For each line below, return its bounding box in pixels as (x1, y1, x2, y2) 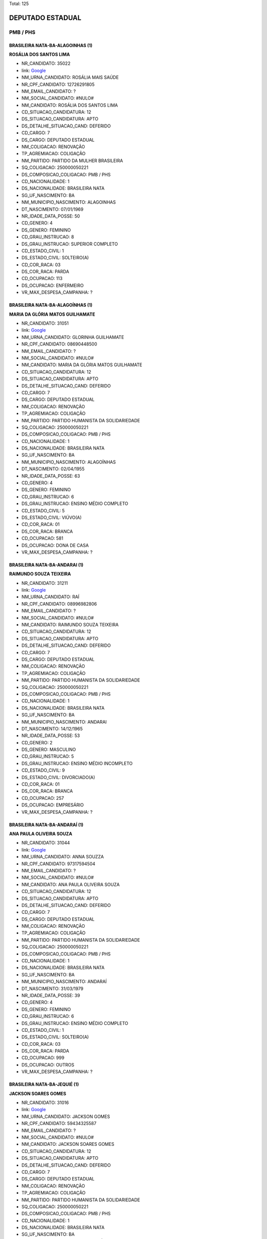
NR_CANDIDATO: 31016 (21, 1100, 69, 1106)
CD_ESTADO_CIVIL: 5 (21, 507, 65, 513)
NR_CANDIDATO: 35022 (21, 60, 71, 66)
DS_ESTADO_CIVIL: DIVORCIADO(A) (21, 774, 95, 780)
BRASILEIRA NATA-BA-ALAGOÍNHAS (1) (9, 302, 92, 308)
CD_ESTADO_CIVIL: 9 (21, 767, 65, 773)
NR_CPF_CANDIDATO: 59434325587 (21, 1121, 96, 1126)
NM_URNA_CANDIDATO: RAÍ (21, 594, 80, 600)
